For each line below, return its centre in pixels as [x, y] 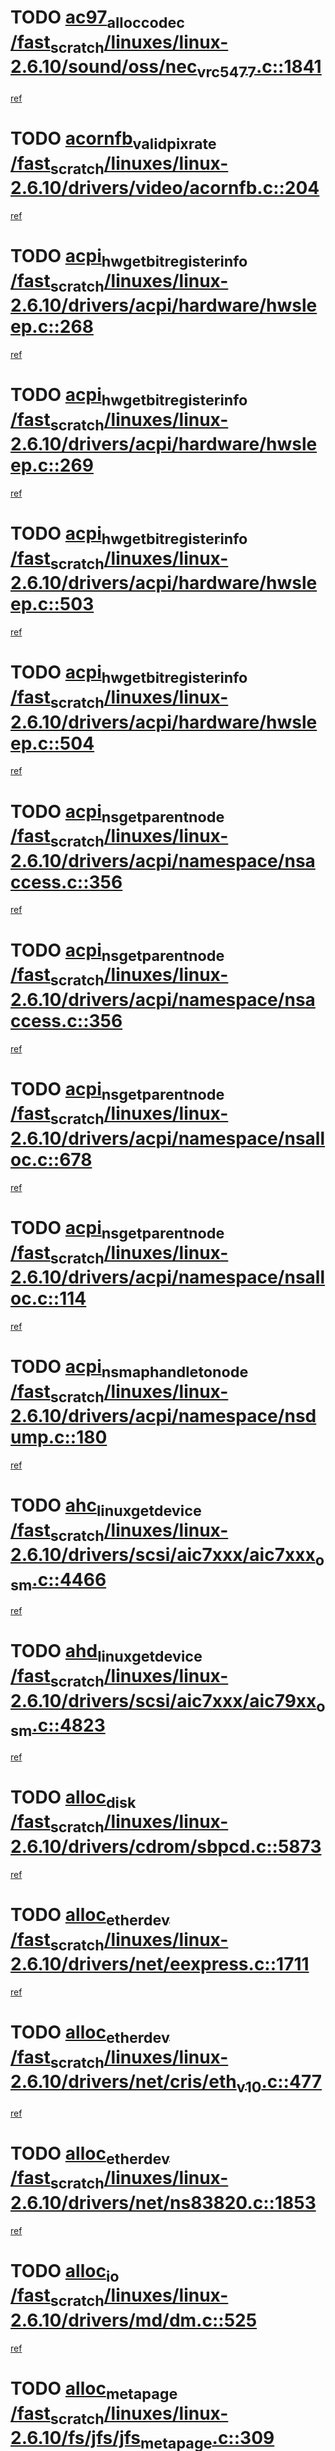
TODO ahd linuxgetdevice [106, 1653]
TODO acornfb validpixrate [113, 140]
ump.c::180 [59, 1437]
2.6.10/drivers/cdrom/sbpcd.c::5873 [166, 1846]
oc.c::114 [48, 1298]
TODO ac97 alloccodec [98, 19]
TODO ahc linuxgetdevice [106, 1507]
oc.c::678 [51, 1159]
